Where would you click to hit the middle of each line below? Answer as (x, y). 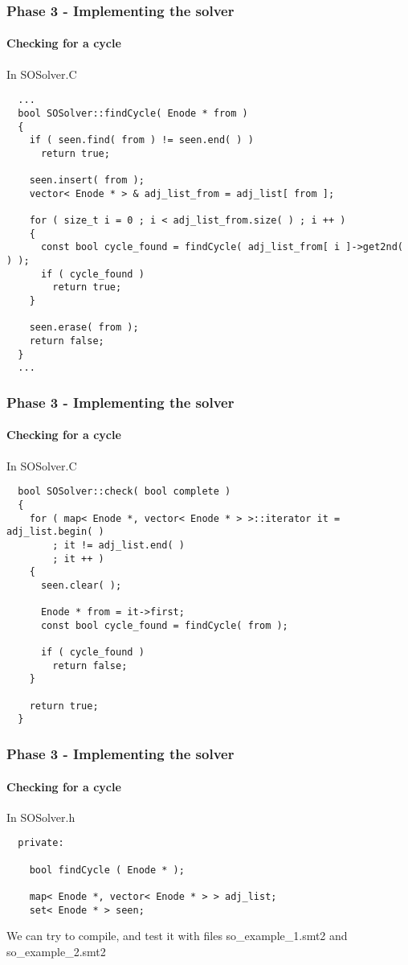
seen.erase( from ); (84, 328)
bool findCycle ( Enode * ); (107, 870)
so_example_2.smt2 (56, 951)
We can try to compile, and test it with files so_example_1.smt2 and (177, 936)
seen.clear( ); (81, 585)
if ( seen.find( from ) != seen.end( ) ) (141, 140)
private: (41, 843)
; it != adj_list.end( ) (118, 545)
